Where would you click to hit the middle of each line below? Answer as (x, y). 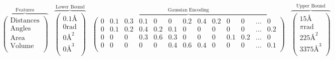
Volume (22, 46)
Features (25, 10)
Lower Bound (70, 7)
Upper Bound (311, 6)
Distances (25, 20)
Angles (21, 29)
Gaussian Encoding (188, 10)
